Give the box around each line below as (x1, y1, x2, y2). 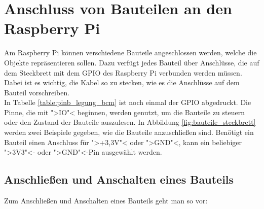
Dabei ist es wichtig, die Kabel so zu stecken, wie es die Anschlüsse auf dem (4, 77, 240, 88)
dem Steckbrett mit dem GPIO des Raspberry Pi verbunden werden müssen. (4, 67, 242, 78)
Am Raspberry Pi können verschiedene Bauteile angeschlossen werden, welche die (4, 47, 257, 58)
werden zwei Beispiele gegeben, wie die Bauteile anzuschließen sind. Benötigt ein (4, 127, 254, 137)
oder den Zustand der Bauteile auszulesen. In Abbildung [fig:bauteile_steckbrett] (4, 117, 256, 127)
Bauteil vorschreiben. (4, 87, 70, 97)
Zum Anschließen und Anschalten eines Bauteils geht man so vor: (4, 195, 208, 206)
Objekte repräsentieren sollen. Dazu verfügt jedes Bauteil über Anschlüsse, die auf (4, 57, 259, 67)
